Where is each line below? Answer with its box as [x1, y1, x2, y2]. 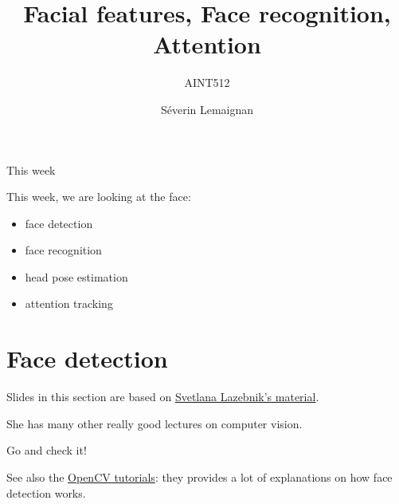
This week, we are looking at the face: [6, 188, 191, 205]
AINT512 [184, 74, 230, 91]
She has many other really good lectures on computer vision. [6, 415, 303, 431]
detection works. [6, 484, 86, 501]
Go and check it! [6, 442, 87, 459]
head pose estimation [25, 268, 128, 285]
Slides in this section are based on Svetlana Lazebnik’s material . [6, 388, 319, 405]
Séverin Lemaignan [160, 100, 254, 117]
